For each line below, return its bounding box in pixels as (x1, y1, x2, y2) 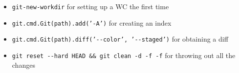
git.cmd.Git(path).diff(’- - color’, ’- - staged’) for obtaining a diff (12, 34, 228, 44)
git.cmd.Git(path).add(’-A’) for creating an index (12, 17, 172, 28)
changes (12, 59, 35, 70)
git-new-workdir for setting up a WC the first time (12, 1, 169, 11)
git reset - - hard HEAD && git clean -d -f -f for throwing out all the (12, 50, 236, 60)
